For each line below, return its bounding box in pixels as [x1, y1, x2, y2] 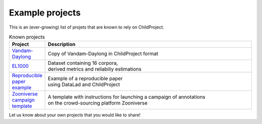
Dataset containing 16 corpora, [48, 60, 118, 66]
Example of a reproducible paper [48, 75, 123, 82]
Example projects [9, 7, 81, 18]
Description [48, 41, 76, 48]
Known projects [9, 34, 45, 41]
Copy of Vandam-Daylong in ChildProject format [48, 50, 159, 57]
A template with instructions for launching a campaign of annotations [48, 93, 206, 100]
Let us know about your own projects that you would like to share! [9, 112, 141, 118]
